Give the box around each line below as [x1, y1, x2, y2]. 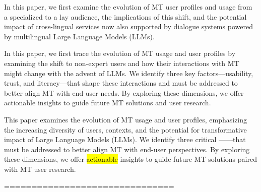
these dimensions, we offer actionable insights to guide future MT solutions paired [4, 154, 257, 164]
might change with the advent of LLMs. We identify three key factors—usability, [4, 68, 253, 78]
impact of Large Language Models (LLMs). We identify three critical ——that [4, 134, 246, 145]
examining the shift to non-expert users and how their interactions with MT [4, 57, 239, 68]
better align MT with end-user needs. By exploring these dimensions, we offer [4, 87, 244, 98]
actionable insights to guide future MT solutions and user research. [4, 97, 211, 108]
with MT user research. [4, 163, 76, 174]
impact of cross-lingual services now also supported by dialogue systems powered [4, 21, 253, 32]
